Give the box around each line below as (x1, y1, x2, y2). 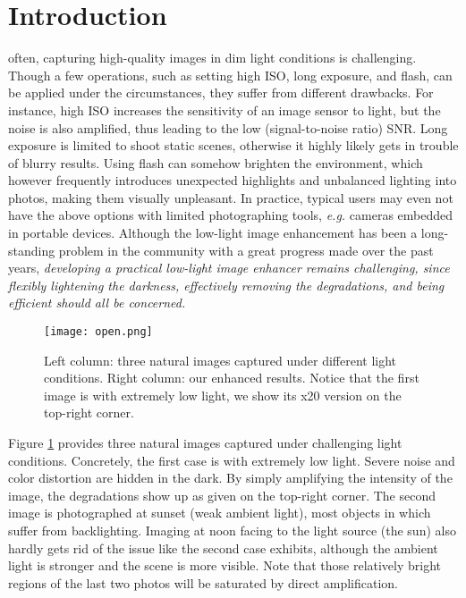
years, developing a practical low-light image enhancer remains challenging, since (8, 258, 450, 277)
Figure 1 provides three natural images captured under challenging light (8, 434, 402, 452)
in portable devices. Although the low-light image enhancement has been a (8, 223, 418, 242)
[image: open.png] (44, 325, 153, 339)
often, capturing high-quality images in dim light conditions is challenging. (8, 48, 417, 67)
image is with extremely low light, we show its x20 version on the (44, 385, 402, 404)
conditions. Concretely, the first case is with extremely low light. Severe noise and (8, 451, 455, 469)
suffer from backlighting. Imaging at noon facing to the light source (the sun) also (8, 521, 456, 540)
